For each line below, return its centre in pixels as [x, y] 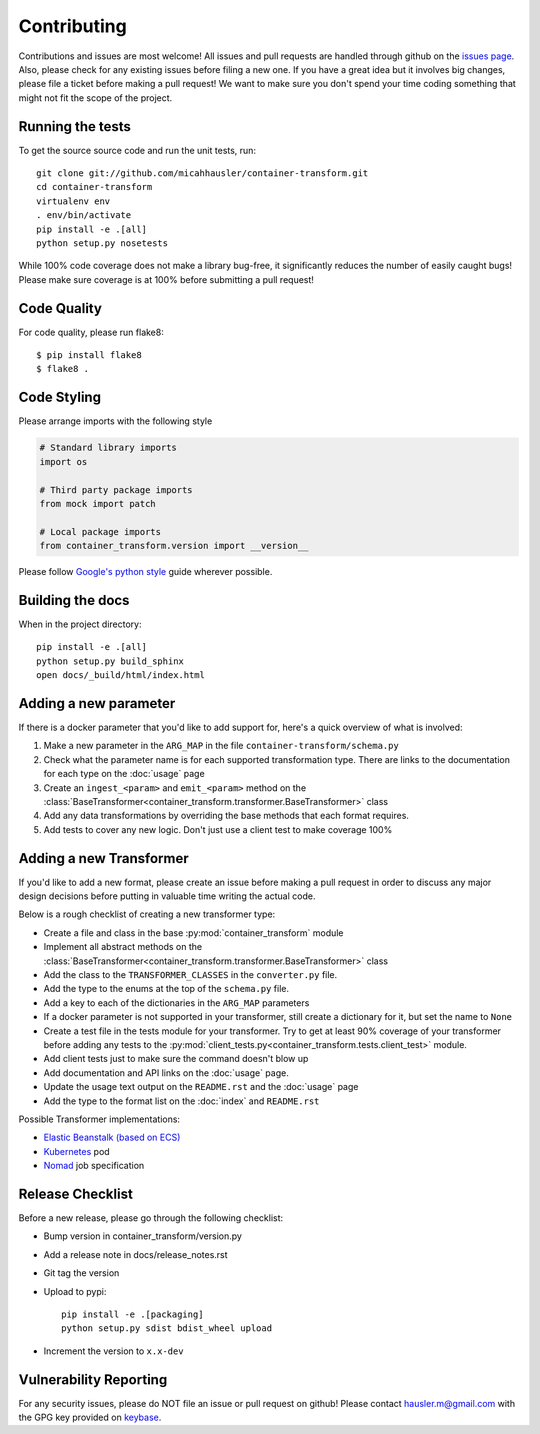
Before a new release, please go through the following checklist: [151, 1218]
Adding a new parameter [97, 703]
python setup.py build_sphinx [110, 661]
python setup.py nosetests [102, 243]
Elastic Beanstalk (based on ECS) [112, 1137]
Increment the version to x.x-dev [113, 1351]
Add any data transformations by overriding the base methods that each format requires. [226, 816]
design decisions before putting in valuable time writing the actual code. [167, 896]
